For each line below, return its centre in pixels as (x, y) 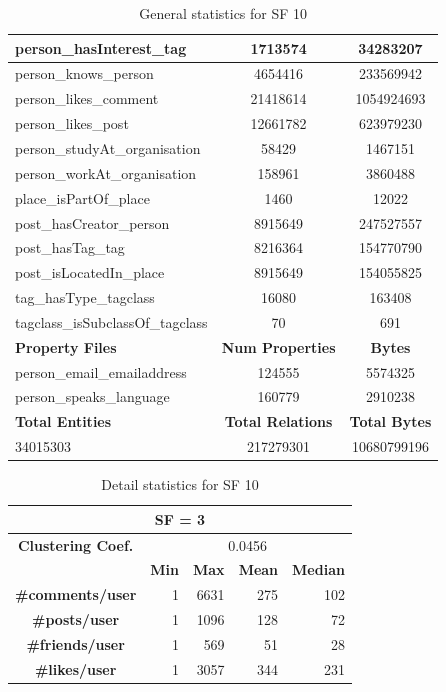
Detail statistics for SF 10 (180, 484)
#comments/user (76, 594)
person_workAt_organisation (106, 172)
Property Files (66, 346)
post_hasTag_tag (70, 247)
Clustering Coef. (75, 544)
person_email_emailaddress (101, 371)
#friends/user (75, 644)
